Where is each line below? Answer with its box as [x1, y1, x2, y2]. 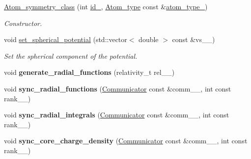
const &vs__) [172, 34, 215, 45]
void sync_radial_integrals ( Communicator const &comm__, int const [4, 110, 229, 120]
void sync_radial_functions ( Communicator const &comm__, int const [4, 83, 231, 93]
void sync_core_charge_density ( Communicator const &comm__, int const [4, 136, 248, 146]
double [139, 34, 159, 45]
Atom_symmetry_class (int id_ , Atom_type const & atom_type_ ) [4, 1, 208, 11]
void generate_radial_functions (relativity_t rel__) [4, 67, 175, 77]
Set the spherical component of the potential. [4, 50, 138, 61]
